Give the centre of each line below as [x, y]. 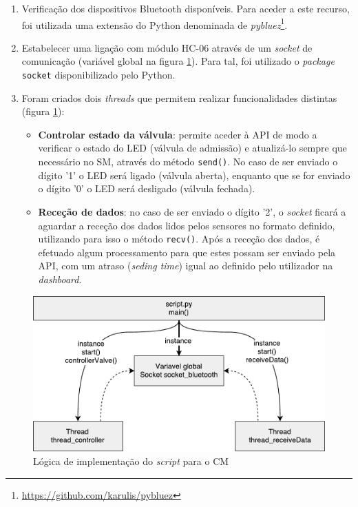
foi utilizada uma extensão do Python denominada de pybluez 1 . [155, 23]
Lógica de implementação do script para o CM [131, 461]
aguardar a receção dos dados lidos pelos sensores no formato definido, [187, 225]
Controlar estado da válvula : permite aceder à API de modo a [178, 134]
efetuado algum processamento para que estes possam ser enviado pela [187, 252]
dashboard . [60, 279]
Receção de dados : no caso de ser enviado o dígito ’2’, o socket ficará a [192, 211]
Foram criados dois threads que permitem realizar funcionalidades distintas [179, 97]
